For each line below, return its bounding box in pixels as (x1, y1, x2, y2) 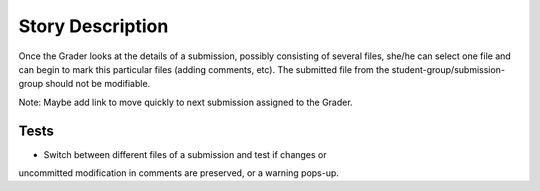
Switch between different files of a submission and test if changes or (43, 148, 327, 160)
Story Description (18, 15, 169, 37)
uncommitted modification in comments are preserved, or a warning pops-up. (18, 167, 340, 179)
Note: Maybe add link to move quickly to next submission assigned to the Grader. (18, 96, 354, 108)
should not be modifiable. (45, 78, 151, 90)
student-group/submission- (391, 63, 505, 75)
